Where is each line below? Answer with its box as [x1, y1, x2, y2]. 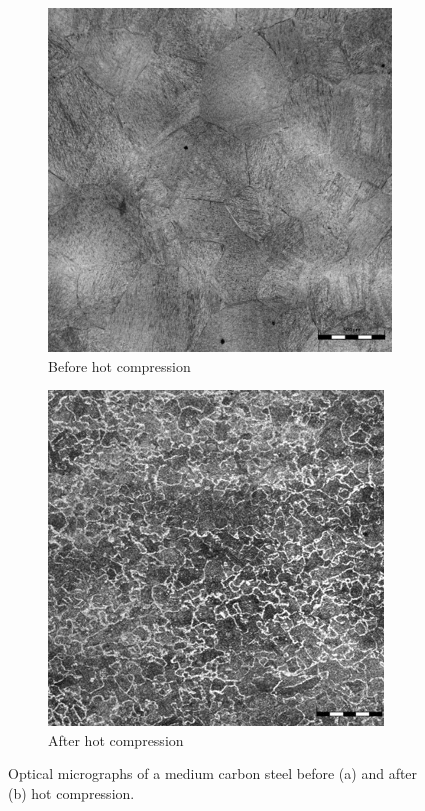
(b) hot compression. [8, 782, 135, 803]
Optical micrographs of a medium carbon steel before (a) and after [8, 763, 418, 784]
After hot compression [48, 729, 184, 750]
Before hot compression [48, 355, 191, 376]
